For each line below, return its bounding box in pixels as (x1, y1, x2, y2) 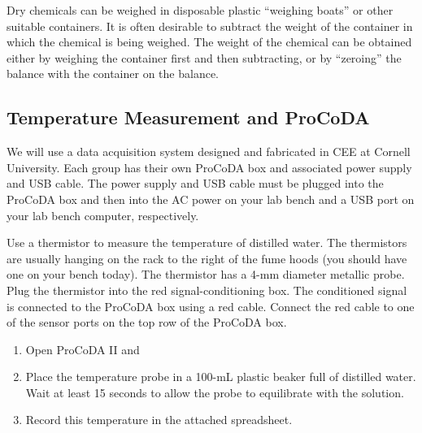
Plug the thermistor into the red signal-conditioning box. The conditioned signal (7, 281, 407, 298)
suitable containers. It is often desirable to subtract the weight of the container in (7, 17, 413, 34)
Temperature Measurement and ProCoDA (7, 105, 370, 130)
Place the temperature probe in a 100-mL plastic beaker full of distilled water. (25, 368, 416, 385)
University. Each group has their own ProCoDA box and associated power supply (7, 158, 412, 175)
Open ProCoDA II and (25, 340, 140, 357)
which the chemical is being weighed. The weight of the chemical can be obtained (7, 33, 412, 50)
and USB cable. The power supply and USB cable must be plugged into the (7, 175, 384, 192)
